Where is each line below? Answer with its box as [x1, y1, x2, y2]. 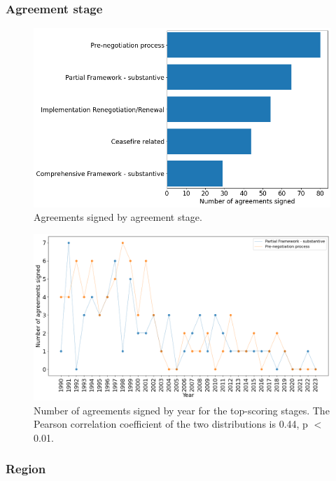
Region [6, 460, 46, 477]
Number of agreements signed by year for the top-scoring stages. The [34, 402, 330, 417]
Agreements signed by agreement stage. [34, 210, 202, 224]
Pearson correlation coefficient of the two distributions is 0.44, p [34, 416, 308, 431]
